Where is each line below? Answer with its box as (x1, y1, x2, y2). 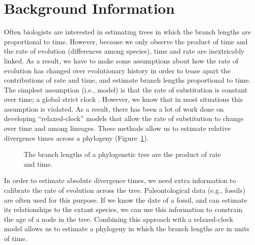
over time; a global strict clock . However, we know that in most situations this (4, 94, 243, 104)
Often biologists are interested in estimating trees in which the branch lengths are (4, 27, 251, 37)
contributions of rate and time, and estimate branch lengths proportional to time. (4, 75, 251, 85)
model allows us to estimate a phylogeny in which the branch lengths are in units (4, 223, 250, 234)
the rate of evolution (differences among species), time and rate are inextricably (4, 46, 245, 56)
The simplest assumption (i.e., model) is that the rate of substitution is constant (4, 84, 248, 94)
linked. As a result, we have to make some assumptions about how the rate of (4, 55, 238, 65)
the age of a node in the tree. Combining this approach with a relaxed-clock (4, 214, 233, 224)
